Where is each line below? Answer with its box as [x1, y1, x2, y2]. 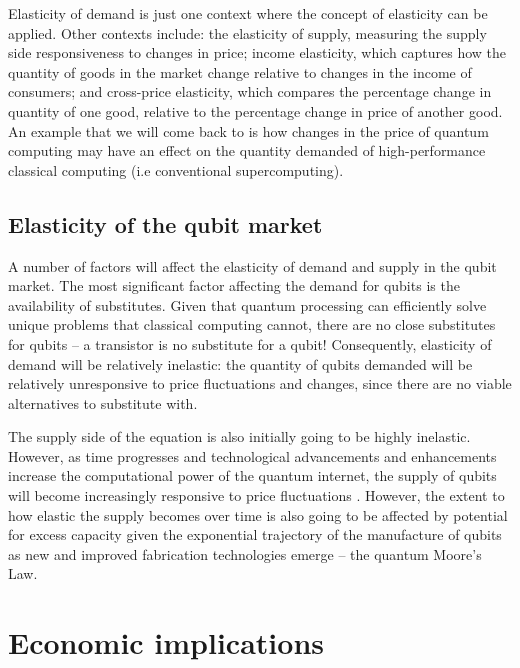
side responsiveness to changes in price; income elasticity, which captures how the [8, 42, 507, 63]
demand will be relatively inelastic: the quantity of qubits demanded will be [8, 353, 473, 374]
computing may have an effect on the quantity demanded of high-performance [8, 140, 486, 161]
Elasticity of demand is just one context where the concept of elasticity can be [8, 3, 488, 23]
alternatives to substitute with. [8, 392, 198, 413]
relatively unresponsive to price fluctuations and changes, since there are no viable [8, 373, 512, 394]
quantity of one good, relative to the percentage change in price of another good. [8, 100, 503, 121]
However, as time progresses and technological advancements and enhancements [8, 445, 497, 466]
